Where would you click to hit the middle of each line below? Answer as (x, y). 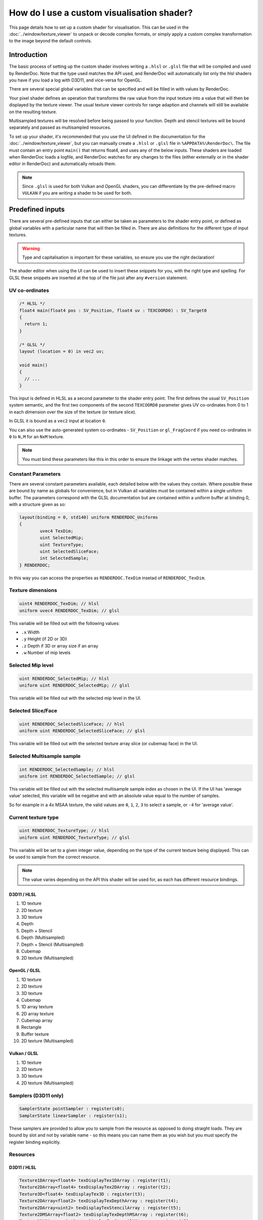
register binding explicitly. (35, 1142)
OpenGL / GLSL (25, 971)
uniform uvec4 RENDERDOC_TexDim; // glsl (69, 610)
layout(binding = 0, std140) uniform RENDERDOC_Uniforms (89, 517)
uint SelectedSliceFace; (69, 551)
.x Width (30, 632)
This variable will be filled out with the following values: (65, 623)
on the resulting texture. (33, 112)
